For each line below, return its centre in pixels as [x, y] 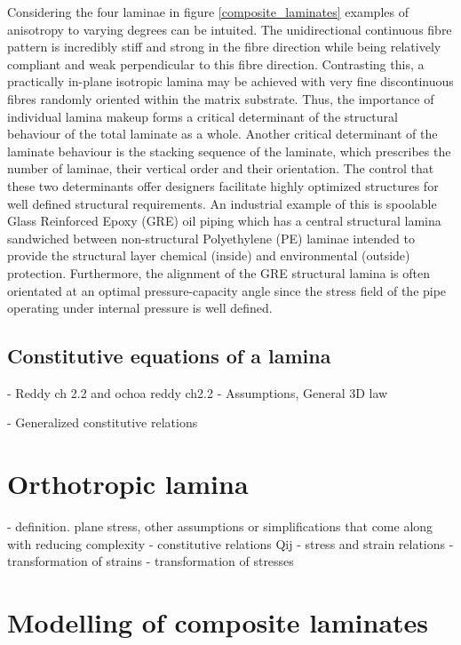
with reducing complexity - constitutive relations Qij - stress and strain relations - [230, 543]
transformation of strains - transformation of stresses [151, 561]
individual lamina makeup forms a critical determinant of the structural [203, 116]
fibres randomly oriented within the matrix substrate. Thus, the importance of [221, 98]
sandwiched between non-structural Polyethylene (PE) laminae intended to [211, 238]
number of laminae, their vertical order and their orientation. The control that [221, 168]
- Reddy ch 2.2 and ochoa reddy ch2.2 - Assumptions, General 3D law [198, 392]
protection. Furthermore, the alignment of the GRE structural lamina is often [219, 272]
